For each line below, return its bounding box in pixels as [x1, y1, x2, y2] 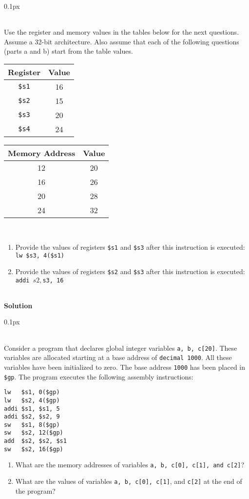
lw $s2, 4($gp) [4, 397, 60, 404]
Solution [4, 300, 33, 310]
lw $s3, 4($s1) [15, 252, 65, 259]
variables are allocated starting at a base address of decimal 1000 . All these [4, 352, 232, 362]
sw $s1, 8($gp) [4, 421, 60, 428]
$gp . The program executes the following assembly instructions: [4, 371, 193, 381]
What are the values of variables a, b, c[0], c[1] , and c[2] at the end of [15, 476, 242, 486]
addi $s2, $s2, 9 [4, 413, 60, 420]
